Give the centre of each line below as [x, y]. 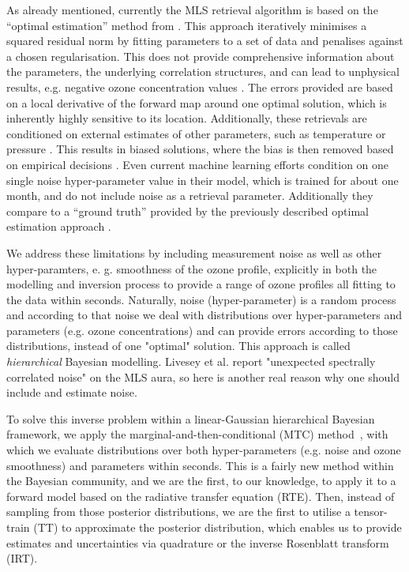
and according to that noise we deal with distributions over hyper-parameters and [204, 315]
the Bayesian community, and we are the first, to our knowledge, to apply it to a [201, 481]
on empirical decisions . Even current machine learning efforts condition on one [198, 164]
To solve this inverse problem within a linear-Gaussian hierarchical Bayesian [191, 418]
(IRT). [22, 558]
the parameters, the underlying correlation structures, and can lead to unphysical [203, 71]
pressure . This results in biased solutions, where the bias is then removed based [200, 149]
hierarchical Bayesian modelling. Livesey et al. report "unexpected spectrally [191, 361]
